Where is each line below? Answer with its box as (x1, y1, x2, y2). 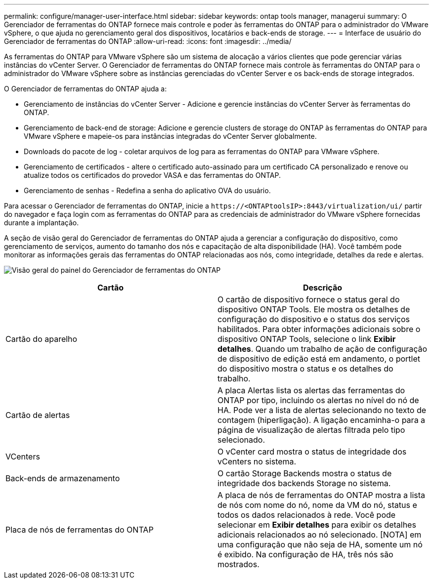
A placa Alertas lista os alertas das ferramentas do (217, 385, 405, 395)
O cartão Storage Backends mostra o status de (217, 468, 392, 478)
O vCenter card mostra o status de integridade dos (217, 447, 407, 457)
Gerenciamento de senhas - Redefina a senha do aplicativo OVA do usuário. (24, 186, 271, 195)
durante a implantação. (4, 218, 79, 227)
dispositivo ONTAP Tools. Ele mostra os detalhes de (217, 304, 410, 314)
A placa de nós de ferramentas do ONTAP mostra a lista (217, 490, 425, 500)
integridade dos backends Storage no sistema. (217, 478, 391, 488)
